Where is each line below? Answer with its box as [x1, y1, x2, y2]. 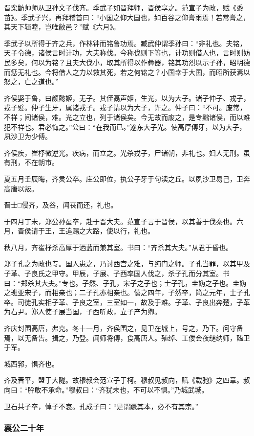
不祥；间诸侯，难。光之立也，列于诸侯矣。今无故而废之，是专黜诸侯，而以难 [4, 112, 250, 122]
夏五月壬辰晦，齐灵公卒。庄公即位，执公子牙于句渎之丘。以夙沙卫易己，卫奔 [4, 173, 250, 184]
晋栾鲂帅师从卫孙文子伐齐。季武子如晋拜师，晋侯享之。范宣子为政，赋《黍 [4, 2, 243, 12]
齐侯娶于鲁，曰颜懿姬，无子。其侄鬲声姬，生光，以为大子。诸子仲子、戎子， [4, 92, 250, 103]
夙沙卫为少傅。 [4, 131, 52, 141]
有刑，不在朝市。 [4, 157, 59, 167]
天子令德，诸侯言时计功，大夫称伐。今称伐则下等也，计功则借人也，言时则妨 [4, 47, 250, 58]
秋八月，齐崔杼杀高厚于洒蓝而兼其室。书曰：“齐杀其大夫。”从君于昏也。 [4, 242, 233, 252]
